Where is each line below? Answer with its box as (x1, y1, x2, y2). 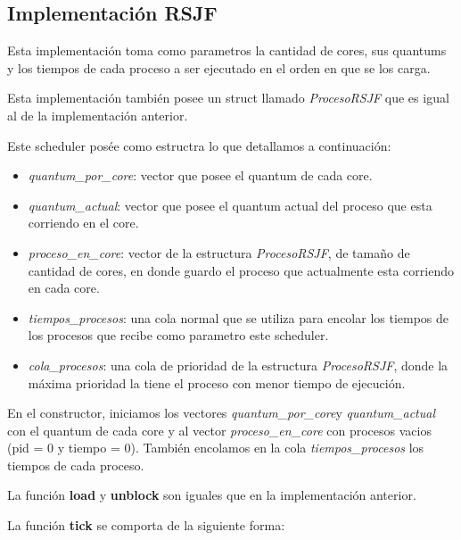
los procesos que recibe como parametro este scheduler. (28, 326, 329, 345)
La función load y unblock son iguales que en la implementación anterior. (7, 486, 416, 504)
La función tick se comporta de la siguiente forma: (7, 516, 285, 535)
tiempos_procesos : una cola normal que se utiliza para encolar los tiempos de (28, 308, 449, 327)
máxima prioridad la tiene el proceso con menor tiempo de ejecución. (28, 373, 406, 392)
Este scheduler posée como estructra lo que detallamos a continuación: (7, 136, 391, 154)
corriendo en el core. (28, 213, 139, 232)
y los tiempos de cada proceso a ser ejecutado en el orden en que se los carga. (7, 58, 431, 77)
